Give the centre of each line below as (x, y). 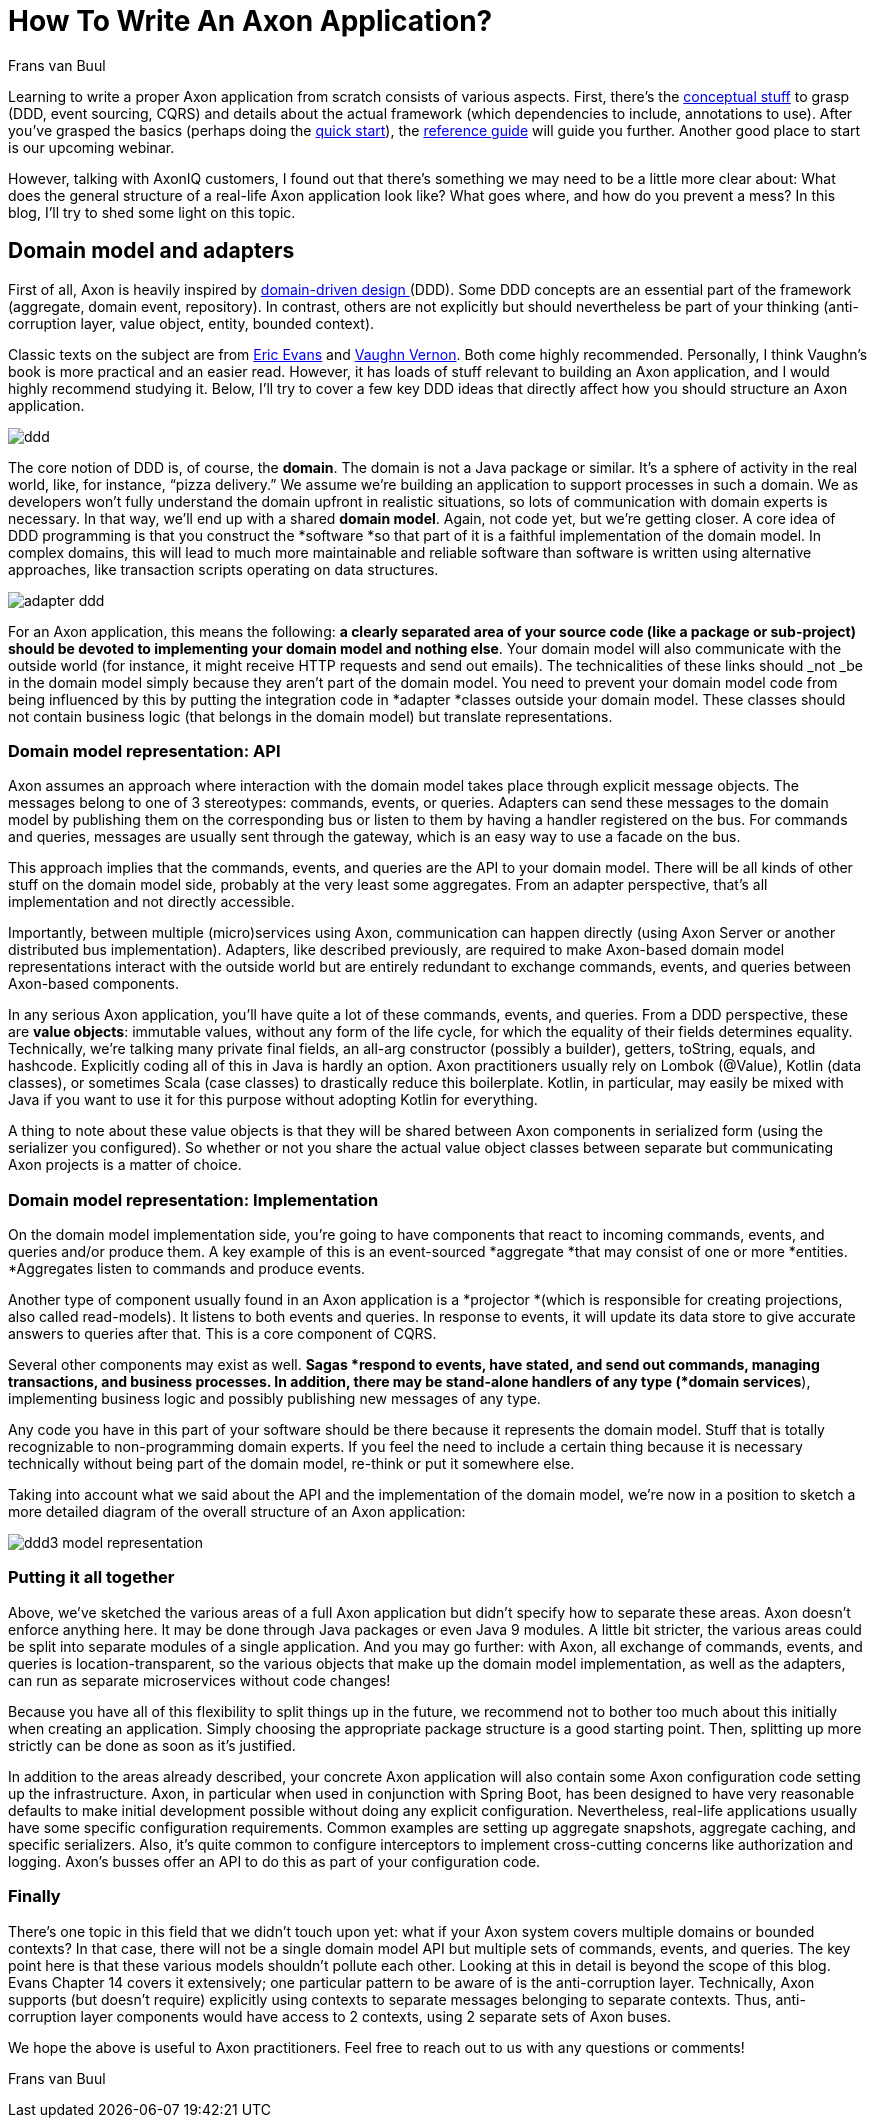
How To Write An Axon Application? (250, 21)
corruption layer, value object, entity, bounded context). (191, 323)
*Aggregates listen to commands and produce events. (187, 1269)
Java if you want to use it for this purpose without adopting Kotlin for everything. (273, 1100)
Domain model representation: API (144, 750)
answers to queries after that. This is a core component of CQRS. (222, 1334)
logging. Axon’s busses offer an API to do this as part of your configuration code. (274, 1861)
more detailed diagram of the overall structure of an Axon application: (237, 1512)
